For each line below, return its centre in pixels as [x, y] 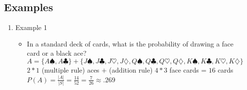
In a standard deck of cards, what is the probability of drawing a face [130, 43]
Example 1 [31, 27]
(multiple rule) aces [70, 69]
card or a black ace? [57, 53]
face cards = [188, 69]
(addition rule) [131, 69]
